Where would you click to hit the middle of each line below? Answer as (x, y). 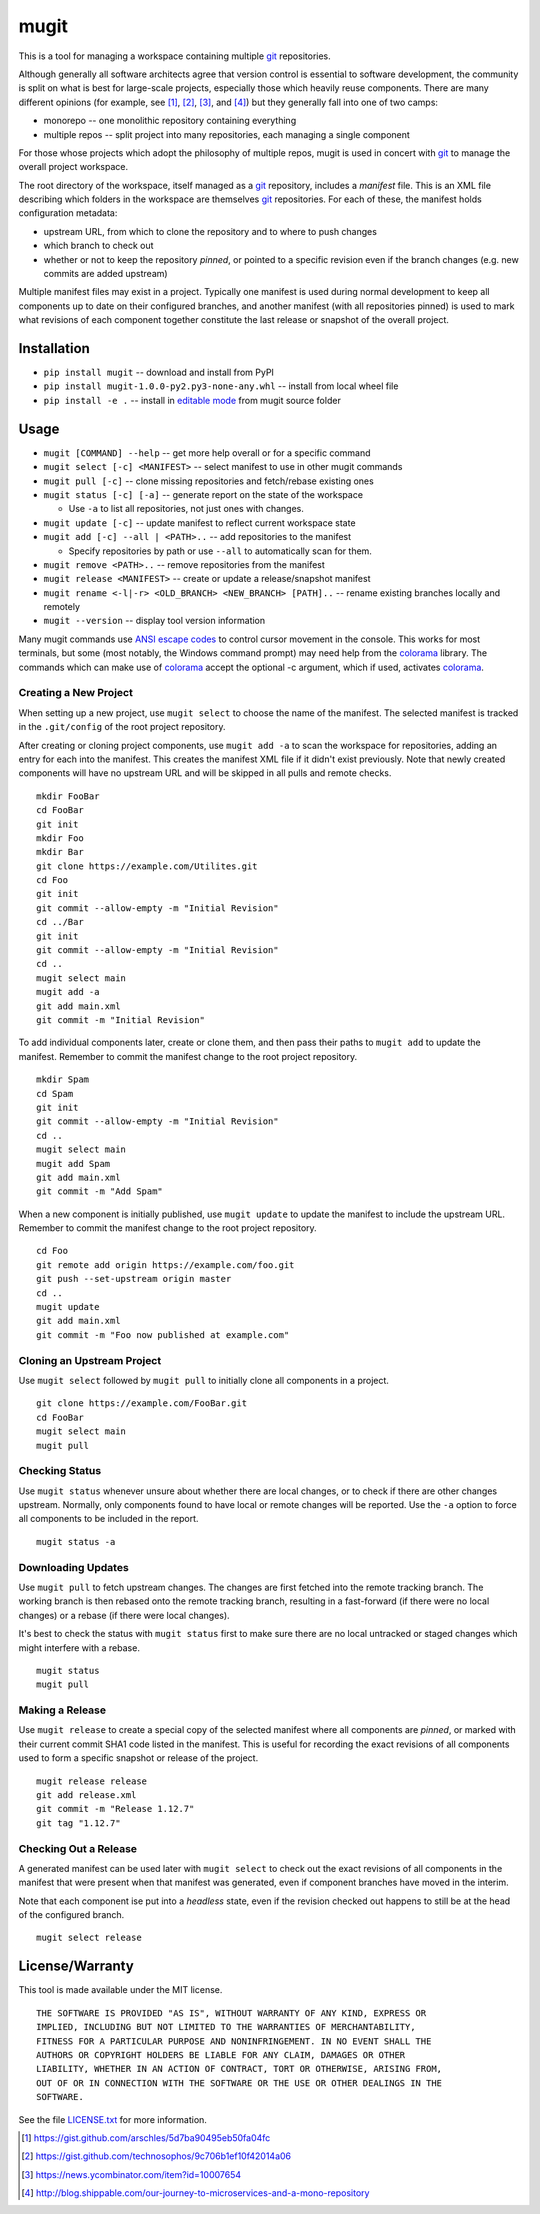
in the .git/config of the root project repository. (122, 727)
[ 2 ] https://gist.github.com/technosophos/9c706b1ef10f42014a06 (156, 2156)
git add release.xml (86, 1795)
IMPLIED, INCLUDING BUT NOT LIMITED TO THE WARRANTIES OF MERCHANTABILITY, (226, 2027)
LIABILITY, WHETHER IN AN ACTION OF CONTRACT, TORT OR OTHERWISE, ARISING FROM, (239, 2069)
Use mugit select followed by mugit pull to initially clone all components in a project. (204, 1380)
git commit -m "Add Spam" (100, 1191)
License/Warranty (76, 1966)
